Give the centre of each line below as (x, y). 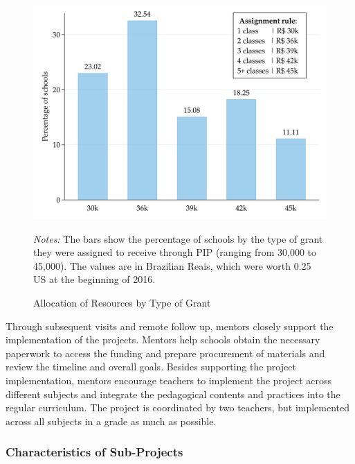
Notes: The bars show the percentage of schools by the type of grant (178, 238)
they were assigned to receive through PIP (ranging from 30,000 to (175, 252)
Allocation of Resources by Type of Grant (122, 303)
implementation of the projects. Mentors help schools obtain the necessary (163, 340)
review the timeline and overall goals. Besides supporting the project (151, 367)
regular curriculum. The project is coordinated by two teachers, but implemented (178, 407)
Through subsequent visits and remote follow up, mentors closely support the (170, 326)
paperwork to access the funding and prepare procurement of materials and (165, 353)
